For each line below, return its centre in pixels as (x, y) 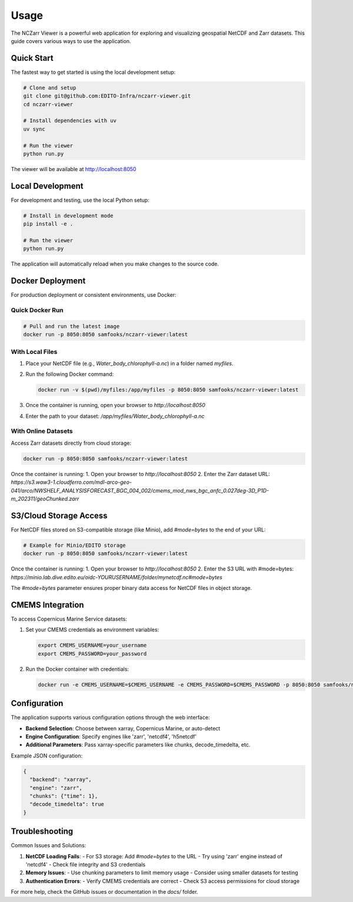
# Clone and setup (50, 88)
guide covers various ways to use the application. (71, 41)
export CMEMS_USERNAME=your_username (92, 645)
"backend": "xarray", (61, 780)
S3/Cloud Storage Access (59, 515)
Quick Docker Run (37, 310)
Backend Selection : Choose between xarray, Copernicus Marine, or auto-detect (123, 728)
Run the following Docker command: (70, 374)
